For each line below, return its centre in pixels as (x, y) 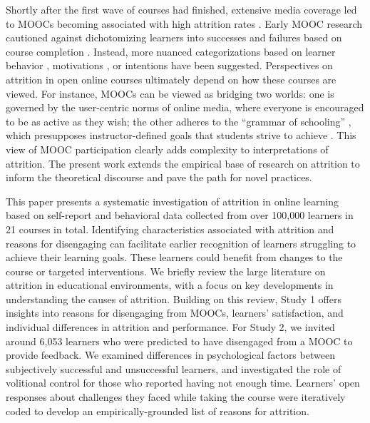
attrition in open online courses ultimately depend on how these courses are (171, 79)
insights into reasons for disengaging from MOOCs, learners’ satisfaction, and (175, 313)
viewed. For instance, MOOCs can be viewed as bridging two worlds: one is (170, 93)
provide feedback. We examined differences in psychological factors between (170, 355)
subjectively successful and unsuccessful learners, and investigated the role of (174, 368)
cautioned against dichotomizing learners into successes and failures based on (174, 37)
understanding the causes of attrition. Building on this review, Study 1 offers (174, 299)
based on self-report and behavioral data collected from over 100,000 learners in (180, 215)
